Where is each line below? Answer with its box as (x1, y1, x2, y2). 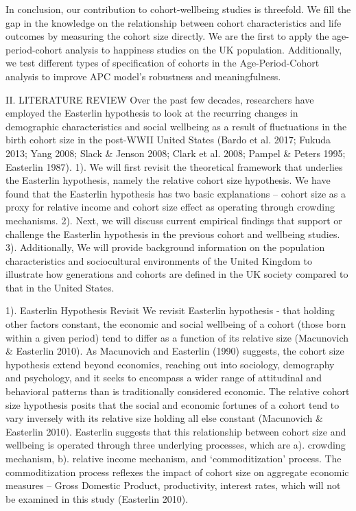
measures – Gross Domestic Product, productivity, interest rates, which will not (5, 478, 341, 492)
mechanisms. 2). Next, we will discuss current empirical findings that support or (5, 213, 342, 227)
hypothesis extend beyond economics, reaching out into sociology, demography (5, 357, 335, 371)
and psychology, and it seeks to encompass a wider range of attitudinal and (5, 370, 322, 385)
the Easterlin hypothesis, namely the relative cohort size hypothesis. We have (5, 173, 331, 187)
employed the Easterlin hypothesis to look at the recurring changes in (5, 106, 298, 120)
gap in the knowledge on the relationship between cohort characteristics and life (5, 15, 342, 29)
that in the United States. (5, 280, 115, 294)
